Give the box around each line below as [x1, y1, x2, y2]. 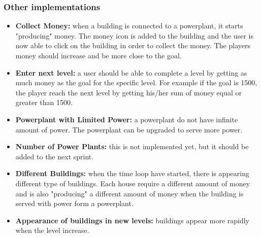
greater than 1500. [15, 97, 73, 108]
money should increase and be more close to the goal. [15, 50, 182, 60]
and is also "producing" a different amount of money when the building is [15, 188, 244, 198]
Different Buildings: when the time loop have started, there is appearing [15, 168, 249, 179]
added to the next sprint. [15, 151, 94, 161]
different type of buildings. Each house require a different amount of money [15, 178, 250, 188]
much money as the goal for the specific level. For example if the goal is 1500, [15, 77, 257, 88]
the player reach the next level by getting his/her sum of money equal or [15, 87, 242, 97]
